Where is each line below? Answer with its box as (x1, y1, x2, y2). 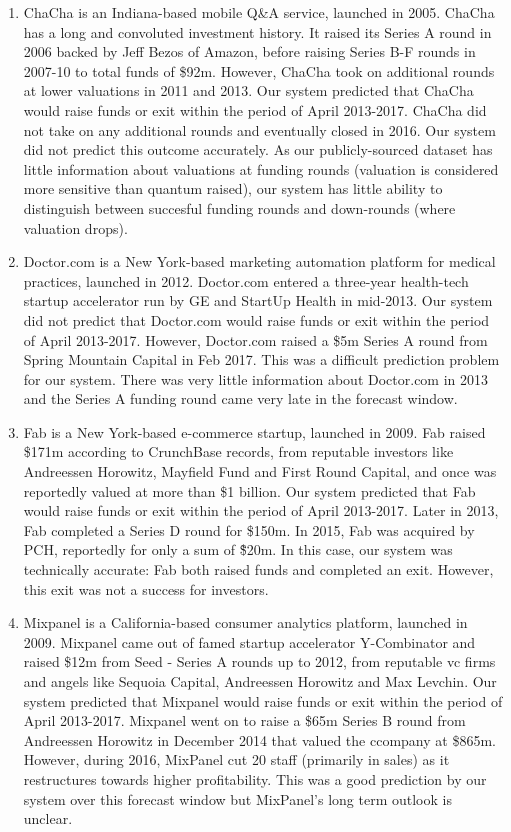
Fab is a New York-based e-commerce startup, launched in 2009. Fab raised (23, 421, 486, 442)
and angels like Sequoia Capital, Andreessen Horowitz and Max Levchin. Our (23, 671, 497, 691)
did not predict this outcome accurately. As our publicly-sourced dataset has (23, 139, 493, 160)
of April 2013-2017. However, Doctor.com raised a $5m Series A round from (23, 329, 488, 350)
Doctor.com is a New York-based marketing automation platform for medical (23, 251, 496, 272)
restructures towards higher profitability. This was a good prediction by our (23, 768, 487, 789)
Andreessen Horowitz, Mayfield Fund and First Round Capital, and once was (23, 461, 497, 482)
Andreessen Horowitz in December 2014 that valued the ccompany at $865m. (23, 729, 496, 750)
